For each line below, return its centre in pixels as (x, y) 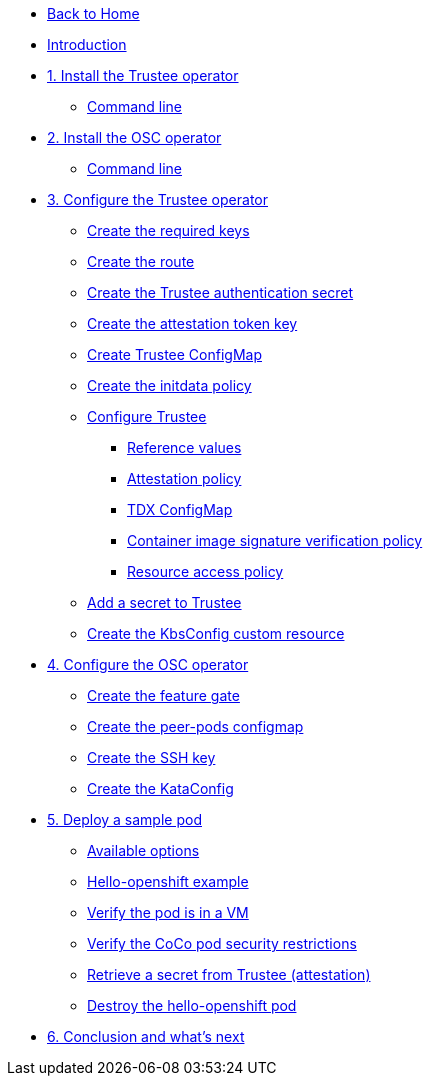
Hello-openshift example (168, 881)
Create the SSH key (151, 757)
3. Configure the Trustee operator (157, 199)
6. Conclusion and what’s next (146, 1036)
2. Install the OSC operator (134, 137)
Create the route (141, 261)
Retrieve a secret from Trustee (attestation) (229, 974)
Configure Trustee (147, 416)
